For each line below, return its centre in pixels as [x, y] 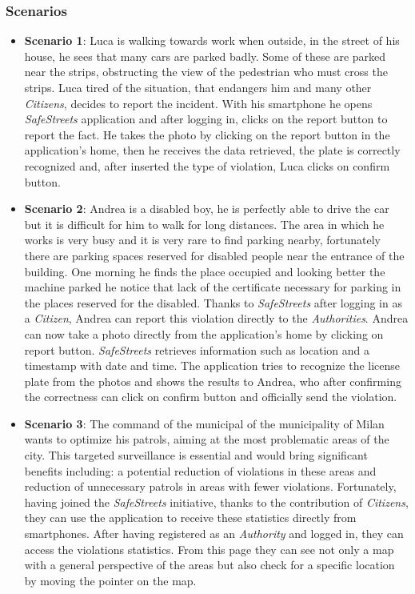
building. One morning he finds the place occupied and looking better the [205, 271]
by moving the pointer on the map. [110, 580]
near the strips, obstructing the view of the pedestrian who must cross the [206, 72]
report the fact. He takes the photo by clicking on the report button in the [207, 134]
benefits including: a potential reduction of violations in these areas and [200, 470]
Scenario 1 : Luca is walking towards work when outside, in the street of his [212, 40]
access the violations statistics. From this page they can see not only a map [209, 549]
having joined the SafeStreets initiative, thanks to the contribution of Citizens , [216, 502]
